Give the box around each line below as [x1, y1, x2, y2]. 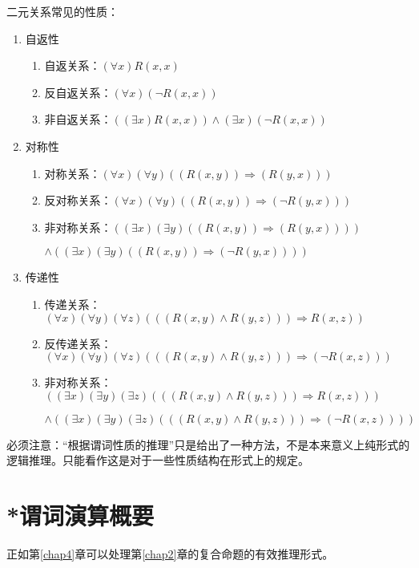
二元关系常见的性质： [6, 3, 119, 19]
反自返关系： [44, 83, 112, 100]
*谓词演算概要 [6, 499, 155, 532]
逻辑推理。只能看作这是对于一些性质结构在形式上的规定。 [6, 452, 309, 469]
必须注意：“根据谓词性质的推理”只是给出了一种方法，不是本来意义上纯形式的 [6, 436, 410, 452]
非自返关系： [44, 111, 112, 128]
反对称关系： [44, 192, 112, 209]
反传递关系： [44, 335, 112, 351]
